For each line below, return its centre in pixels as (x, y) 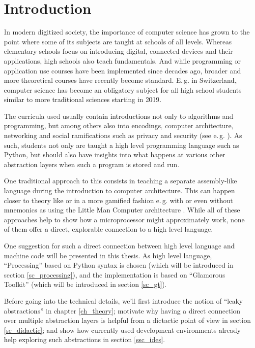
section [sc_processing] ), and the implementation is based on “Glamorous (115, 274)
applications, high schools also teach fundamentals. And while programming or (122, 60)
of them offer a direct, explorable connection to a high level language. (109, 229)
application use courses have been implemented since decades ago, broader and (123, 70)
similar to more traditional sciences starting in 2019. (83, 99)
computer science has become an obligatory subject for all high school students (123, 89)
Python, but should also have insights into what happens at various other (115, 155)
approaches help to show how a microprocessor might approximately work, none (124, 219)
